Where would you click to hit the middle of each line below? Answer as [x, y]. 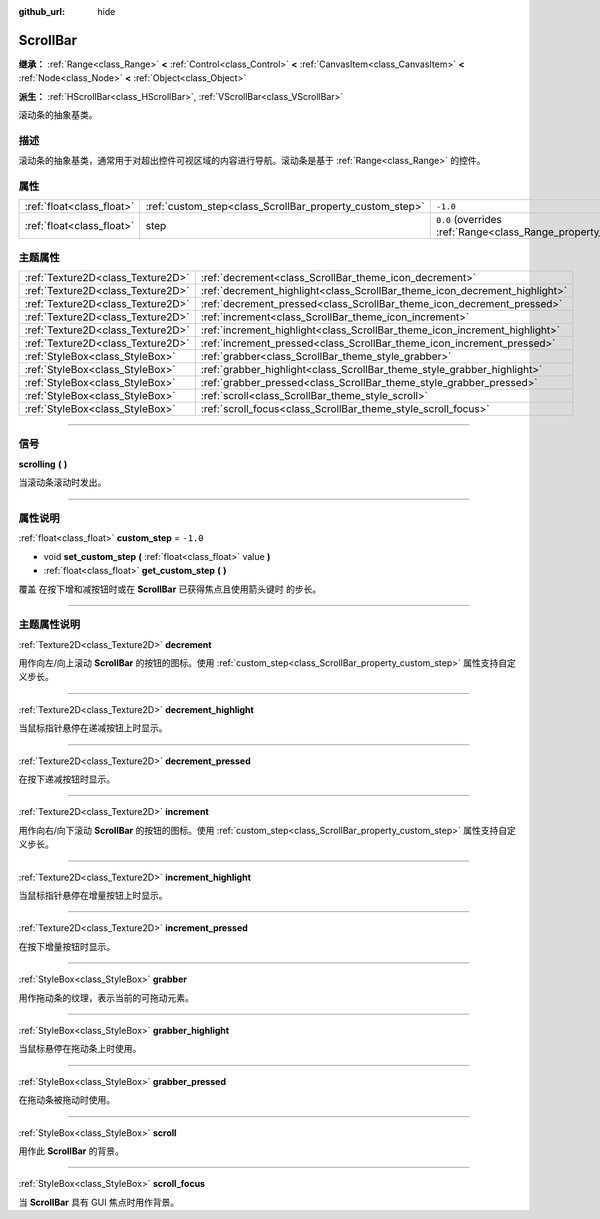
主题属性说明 [49, 625]
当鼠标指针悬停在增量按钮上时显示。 [93, 895]
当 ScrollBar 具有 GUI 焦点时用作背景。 [99, 1202]
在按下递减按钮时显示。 [66, 779]
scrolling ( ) [43, 464]
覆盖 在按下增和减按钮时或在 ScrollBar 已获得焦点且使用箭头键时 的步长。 [170, 589]
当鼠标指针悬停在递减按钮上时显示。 [93, 728]
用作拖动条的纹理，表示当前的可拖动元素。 [106, 997]
